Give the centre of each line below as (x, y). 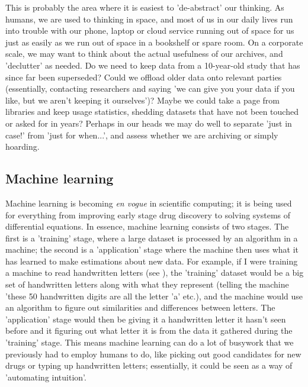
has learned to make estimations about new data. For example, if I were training (152, 261)
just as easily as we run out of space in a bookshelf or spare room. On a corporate (154, 42)
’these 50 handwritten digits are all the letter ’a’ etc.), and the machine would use (154, 296)
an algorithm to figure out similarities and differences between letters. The (140, 307)
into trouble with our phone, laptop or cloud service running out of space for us (150, 30)
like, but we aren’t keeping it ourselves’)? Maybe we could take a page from (143, 100)
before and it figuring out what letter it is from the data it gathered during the (149, 330)
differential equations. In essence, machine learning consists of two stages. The (147, 226)
